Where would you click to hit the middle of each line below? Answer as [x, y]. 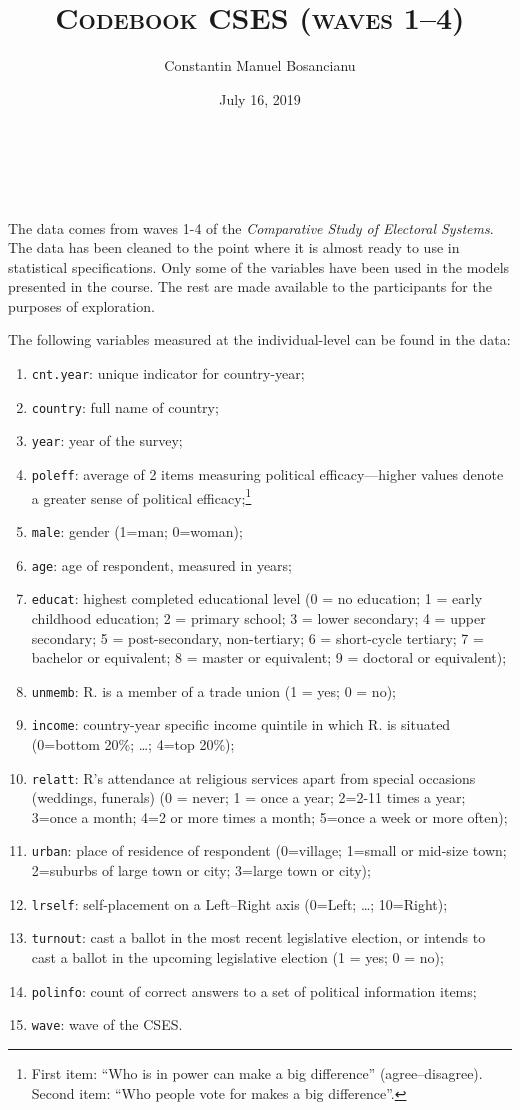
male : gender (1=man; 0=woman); [137, 530]
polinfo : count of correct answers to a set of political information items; [254, 990]
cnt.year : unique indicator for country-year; [168, 373]
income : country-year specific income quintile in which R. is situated [241, 724]
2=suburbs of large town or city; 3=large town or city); [201, 870]
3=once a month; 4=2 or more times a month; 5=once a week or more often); [269, 816]
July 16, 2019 [260, 98]
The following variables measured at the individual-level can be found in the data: [259, 339]
